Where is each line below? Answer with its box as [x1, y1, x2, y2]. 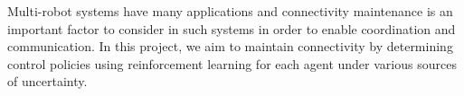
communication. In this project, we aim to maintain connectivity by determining [7, 37, 453, 56]
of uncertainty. [7, 72, 88, 91]
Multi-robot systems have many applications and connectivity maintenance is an [7, 2, 453, 20]
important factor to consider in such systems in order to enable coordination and [7, 19, 456, 38]
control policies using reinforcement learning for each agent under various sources [7, 54, 457, 73]
